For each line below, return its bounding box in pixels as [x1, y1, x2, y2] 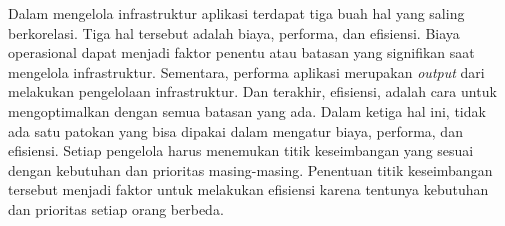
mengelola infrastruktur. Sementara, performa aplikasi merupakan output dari [8, 61, 485, 82]
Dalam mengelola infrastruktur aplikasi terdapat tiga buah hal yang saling [8, 3, 465, 23]
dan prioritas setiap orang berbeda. [8, 198, 224, 219]
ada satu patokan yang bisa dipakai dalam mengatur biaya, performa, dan [8, 120, 463, 141]
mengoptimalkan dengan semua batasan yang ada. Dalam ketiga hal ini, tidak [8, 100, 486, 121]
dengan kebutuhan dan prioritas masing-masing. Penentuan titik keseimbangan [8, 159, 493, 180]
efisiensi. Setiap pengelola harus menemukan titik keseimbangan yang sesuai [8, 140, 474, 161]
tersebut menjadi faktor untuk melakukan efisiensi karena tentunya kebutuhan [8, 179, 489, 200]
